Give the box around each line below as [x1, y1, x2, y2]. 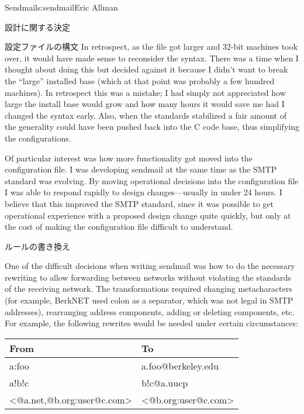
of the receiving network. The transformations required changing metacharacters [5, 282, 292, 295]
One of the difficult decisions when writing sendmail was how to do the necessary [5, 260, 295, 272]
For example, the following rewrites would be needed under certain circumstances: [5, 317, 298, 329]
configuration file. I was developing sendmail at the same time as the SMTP [5, 163, 277, 175]
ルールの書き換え [5, 240, 70, 252]
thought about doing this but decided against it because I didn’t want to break [5, 63, 288, 75]
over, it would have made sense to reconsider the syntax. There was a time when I [5, 51, 299, 64]
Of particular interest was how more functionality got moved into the [5, 151, 253, 164]
